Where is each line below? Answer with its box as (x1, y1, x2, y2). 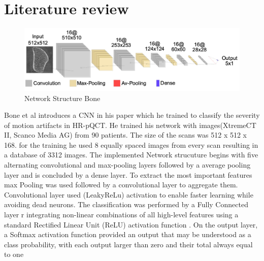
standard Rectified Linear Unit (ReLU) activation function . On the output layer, (4, 219, 258, 230)
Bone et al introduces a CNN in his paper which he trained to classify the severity (4, 110, 260, 120)
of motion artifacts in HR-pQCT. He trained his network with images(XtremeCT (4, 119, 256, 130)
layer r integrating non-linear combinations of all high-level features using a (4, 209, 239, 220)
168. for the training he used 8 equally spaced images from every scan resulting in (4, 139, 258, 150)
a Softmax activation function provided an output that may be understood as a (4, 229, 251, 240)
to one (4, 249, 24, 259)
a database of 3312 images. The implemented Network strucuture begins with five (4, 149, 258, 160)
